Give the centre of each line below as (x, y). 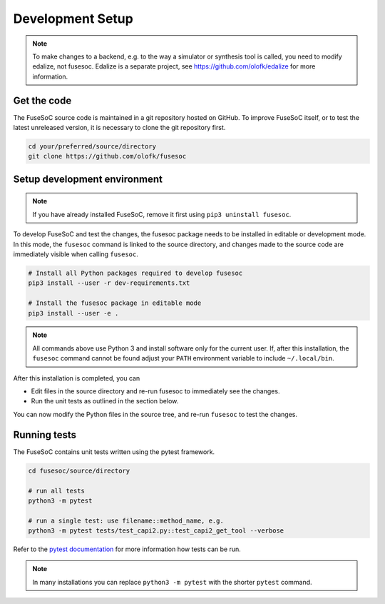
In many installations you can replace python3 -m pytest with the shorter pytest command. (173, 582)
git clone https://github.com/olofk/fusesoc (107, 156)
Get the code (42, 100)
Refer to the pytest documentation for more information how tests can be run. (127, 549)
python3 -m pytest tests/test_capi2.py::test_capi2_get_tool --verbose (156, 531)
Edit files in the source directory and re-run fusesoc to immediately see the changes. (155, 391)
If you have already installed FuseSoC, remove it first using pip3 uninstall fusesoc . (162, 214)
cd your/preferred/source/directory (92, 146)
